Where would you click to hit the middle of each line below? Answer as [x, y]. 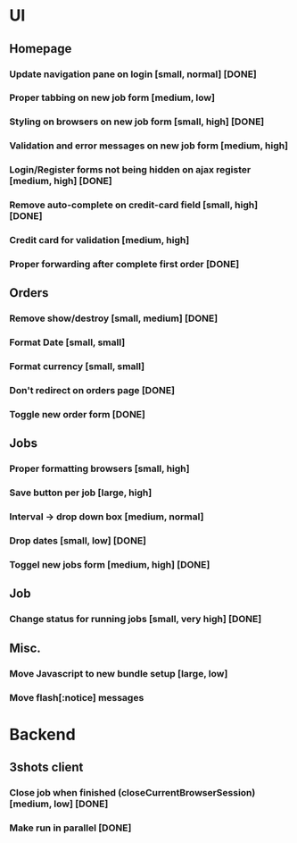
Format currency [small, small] [77, 367]
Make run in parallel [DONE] [70, 828]
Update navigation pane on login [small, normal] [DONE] [133, 74]
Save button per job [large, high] [81, 493]
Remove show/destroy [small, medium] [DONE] [114, 318]
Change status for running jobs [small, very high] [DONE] [136, 620]
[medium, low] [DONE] [59, 804]
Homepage [41, 49]
